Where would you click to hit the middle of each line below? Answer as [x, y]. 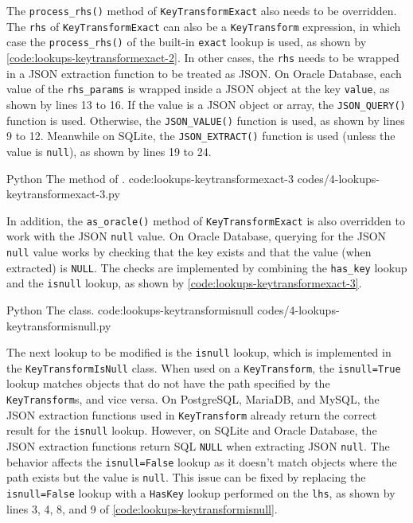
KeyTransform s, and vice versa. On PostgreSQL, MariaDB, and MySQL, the [193, 399]
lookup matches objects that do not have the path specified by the [168, 383]
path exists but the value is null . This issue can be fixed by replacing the [186, 477]
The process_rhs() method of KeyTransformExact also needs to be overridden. [202, 10]
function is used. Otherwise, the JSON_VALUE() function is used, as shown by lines [206, 120]
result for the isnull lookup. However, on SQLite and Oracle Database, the [192, 430]
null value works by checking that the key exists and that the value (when [189, 252]
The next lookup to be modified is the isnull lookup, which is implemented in [199, 352]
